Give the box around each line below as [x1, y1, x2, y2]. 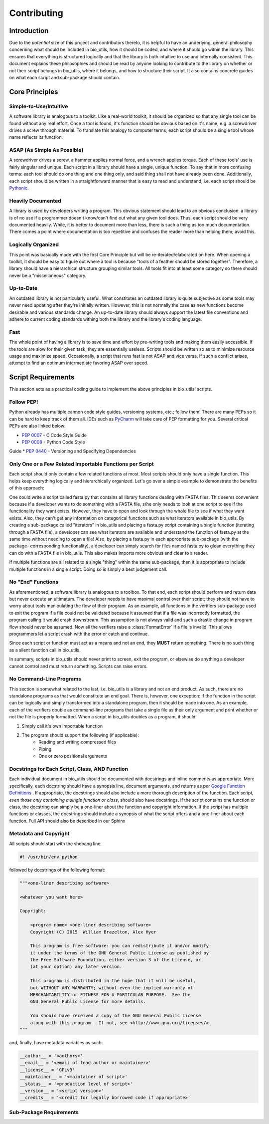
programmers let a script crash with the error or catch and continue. [9, 631, 149, 637]
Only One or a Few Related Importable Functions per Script [9, 460, 154, 467]
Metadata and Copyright [9, 830, 70, 837]
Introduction [9, 26, 49, 35]
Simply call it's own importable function [21, 723, 103, 729]
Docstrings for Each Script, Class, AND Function [9, 765, 129, 772]
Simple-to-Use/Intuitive [9, 103, 68, 110]
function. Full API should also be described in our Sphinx [9, 818, 126, 824]
